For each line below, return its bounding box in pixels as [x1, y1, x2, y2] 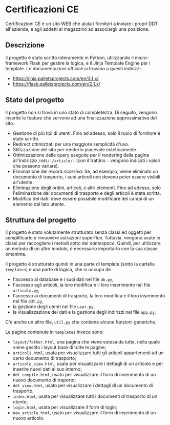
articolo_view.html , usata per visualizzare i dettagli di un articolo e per [12, 360, 163, 367]
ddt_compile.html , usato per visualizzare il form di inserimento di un [12, 372, 156, 378]
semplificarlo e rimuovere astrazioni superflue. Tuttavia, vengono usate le [5, 235, 160, 241]
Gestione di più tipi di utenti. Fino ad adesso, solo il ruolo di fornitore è [12, 130, 161, 136]
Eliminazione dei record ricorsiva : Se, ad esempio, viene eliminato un [12, 168, 158, 174]
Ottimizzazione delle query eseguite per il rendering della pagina [12, 152, 150, 158]
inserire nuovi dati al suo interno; [12, 366, 82, 372]
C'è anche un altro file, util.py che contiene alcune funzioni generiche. [5, 319, 157, 325]
